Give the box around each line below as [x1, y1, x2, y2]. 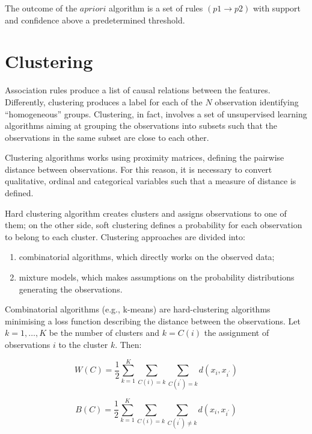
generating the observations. [19, 282, 123, 295]
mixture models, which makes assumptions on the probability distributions [19, 271, 295, 284]
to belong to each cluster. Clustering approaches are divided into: [5, 230, 245, 243]
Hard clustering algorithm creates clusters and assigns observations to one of [5, 206, 287, 219]
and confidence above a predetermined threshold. [5, 13, 185, 26]
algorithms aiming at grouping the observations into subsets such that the [5, 119, 277, 132]
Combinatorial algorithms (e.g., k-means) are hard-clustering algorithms [5, 303, 271, 315]
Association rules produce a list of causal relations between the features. [5, 84, 271, 96]
